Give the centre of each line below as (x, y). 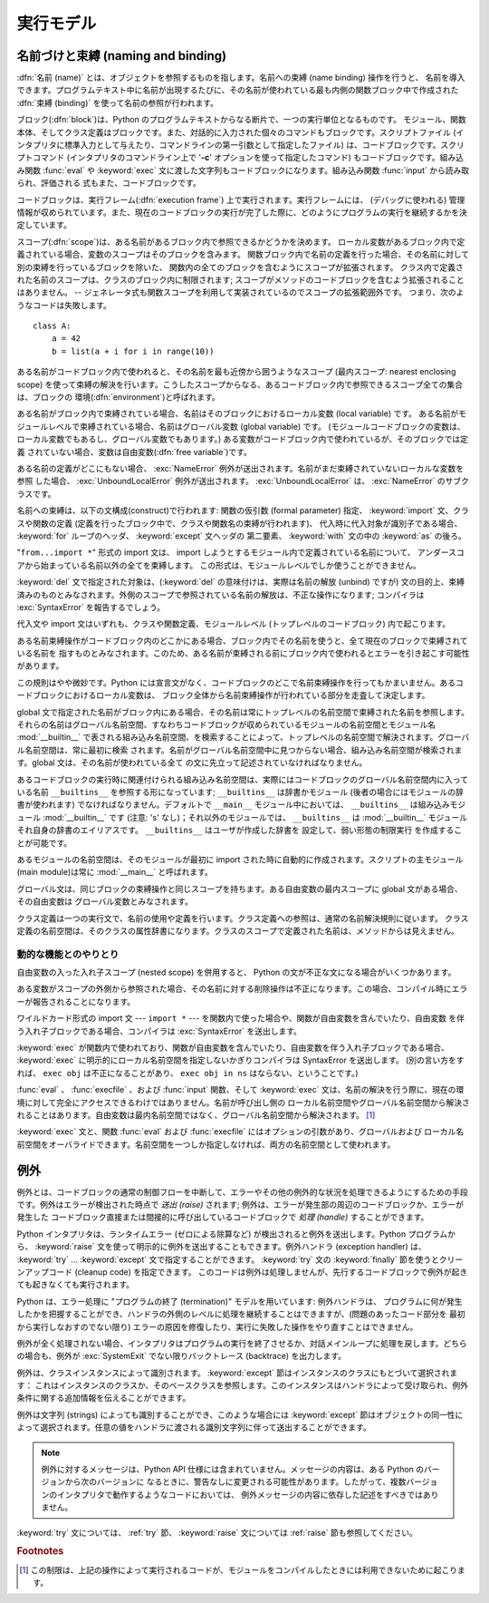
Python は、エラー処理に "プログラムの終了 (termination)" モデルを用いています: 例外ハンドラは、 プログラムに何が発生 (240, 1301)
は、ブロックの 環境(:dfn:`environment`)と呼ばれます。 (119, 397)
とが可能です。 (44, 842)
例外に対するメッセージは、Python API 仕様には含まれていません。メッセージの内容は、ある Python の (233, 1470)
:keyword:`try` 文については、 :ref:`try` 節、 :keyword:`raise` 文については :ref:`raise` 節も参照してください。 (217, 1532)
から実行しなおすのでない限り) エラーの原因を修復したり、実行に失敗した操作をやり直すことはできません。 (217, 1326)
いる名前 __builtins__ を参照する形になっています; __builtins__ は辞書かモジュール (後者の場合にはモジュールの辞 (240, 792)
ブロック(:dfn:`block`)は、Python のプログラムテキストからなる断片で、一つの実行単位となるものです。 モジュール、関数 (241, 120)
